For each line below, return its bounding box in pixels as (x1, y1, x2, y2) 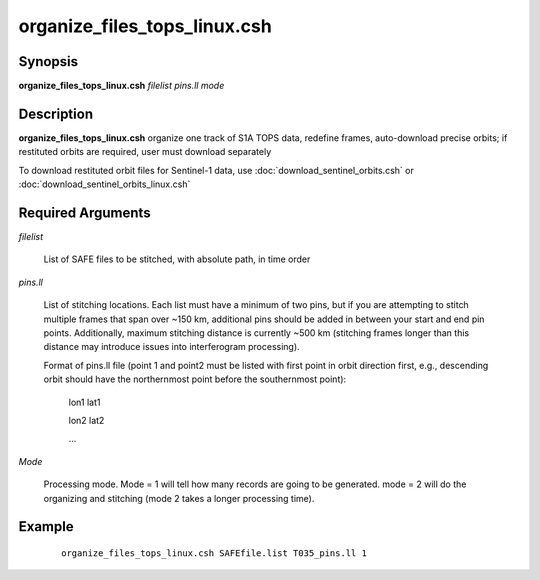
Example (18, 518, 74, 535)
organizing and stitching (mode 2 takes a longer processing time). (43, 492, 315, 504)
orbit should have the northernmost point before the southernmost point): (43, 373, 347, 385)
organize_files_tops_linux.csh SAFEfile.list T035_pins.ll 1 (61, 547, 367, 559)
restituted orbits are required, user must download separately (18, 146, 272, 158)
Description (18, 105, 94, 122)
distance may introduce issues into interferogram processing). (43, 341, 300, 353)
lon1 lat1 (68, 396, 101, 408)
